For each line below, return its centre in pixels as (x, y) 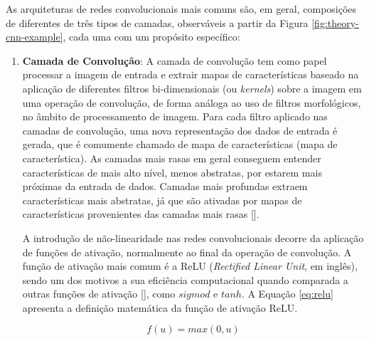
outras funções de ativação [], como (99, 294)
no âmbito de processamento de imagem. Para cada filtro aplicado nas (175, 116)
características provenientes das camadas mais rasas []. (141, 214)
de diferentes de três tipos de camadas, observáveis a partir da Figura (157, 22)
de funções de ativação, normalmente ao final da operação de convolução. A (187, 252)
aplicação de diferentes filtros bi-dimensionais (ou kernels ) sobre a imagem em (192, 88)
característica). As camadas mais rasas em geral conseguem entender (172, 158)
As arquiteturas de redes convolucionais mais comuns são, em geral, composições (181, 9)
